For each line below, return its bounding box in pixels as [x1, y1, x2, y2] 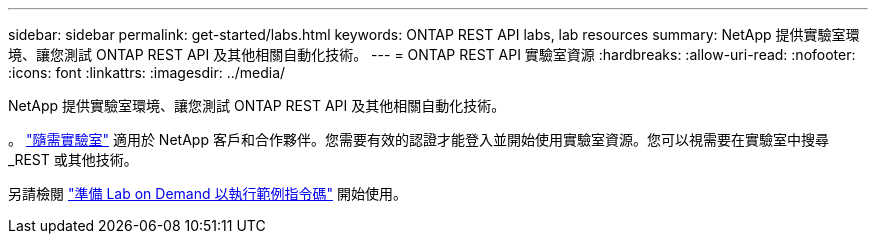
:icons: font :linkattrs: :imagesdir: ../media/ [8, 64, 286, 81]
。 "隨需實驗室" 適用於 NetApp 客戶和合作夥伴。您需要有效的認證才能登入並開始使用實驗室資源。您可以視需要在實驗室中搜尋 [8, 131, 829, 148]
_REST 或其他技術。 [8, 151, 138, 168]
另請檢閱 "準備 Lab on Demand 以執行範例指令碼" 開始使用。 [8, 185, 407, 202]
